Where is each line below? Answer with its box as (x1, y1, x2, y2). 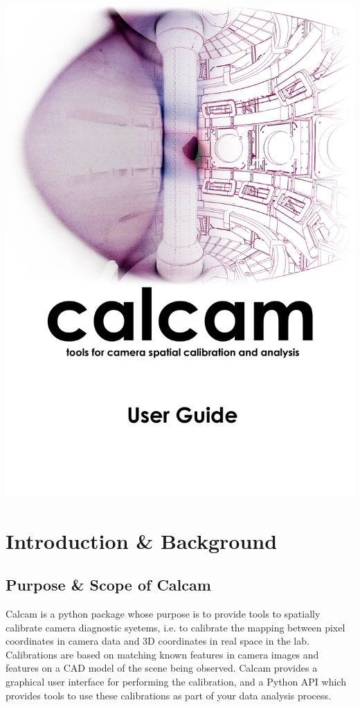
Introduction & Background (6, 526, 278, 555)
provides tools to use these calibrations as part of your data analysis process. (6, 688, 331, 702)
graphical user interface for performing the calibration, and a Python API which (6, 674, 346, 689)
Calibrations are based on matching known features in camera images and (6, 647, 319, 661)
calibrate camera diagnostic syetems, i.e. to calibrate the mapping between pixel (6, 620, 345, 634)
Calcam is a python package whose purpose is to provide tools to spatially (6, 606, 321, 621)
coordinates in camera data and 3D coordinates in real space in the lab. (6, 634, 309, 648)
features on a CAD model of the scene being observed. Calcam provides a (6, 661, 318, 675)
